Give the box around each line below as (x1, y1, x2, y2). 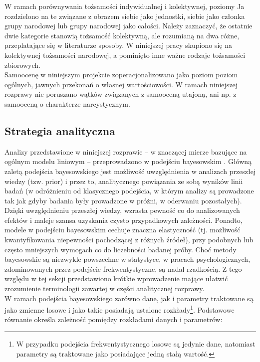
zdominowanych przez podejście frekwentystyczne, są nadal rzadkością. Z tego (4, 263, 242, 274)
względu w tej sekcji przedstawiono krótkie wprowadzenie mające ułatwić (4, 273, 228, 284)
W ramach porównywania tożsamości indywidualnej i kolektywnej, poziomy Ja (4, 1, 245, 11)
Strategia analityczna (4, 123, 115, 138)
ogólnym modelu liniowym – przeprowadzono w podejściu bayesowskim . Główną (4, 156, 252, 167)
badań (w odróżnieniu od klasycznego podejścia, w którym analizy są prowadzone (4, 185, 254, 196)
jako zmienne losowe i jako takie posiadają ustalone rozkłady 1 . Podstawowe (4, 303, 235, 315)
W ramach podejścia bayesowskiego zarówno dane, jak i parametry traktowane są (4, 293, 254, 303)
